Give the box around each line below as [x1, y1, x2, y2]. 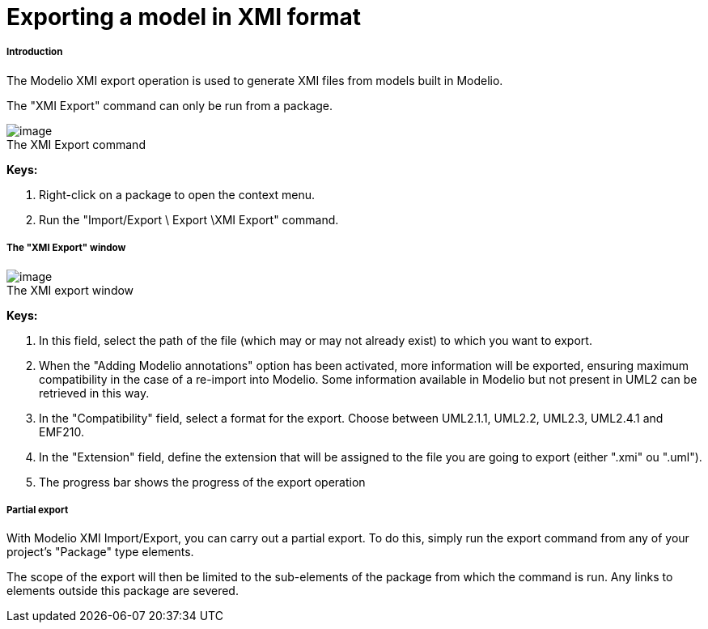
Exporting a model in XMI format [6, 3, 362, 31]
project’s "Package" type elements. [6, 545, 194, 559]
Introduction [6, 46, 63, 58]
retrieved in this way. [39, 385, 150, 400]
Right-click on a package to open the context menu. [39, 187, 316, 202]
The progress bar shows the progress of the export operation [39, 474, 366, 489]
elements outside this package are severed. [6, 584, 239, 598]
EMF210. [39, 424, 85, 439]
